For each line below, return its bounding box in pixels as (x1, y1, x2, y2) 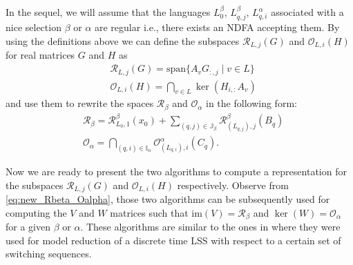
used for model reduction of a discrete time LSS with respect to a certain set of (6, 233, 341, 247)
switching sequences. (6, 246, 92, 261)
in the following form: (206, 96, 297, 110)
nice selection (6, 20, 61, 35)
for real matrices (6, 48, 75, 62)
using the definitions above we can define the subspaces (6, 34, 240, 48)
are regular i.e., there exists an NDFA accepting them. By (95, 20, 340, 35)
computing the (6, 205, 67, 219)
